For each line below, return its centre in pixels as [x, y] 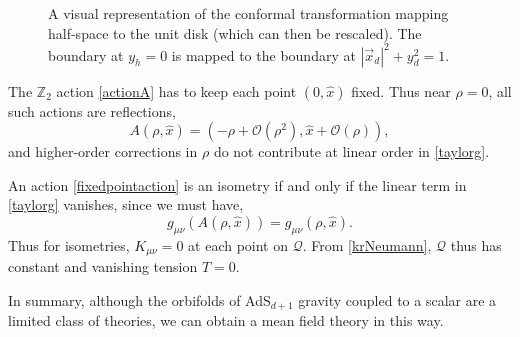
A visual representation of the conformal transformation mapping [248, 13]
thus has [476, 244]
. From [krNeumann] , [367, 244]
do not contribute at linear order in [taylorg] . [351, 151]
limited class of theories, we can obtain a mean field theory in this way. [226, 320]
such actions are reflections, [92, 110]
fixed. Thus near [401, 90]
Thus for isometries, [69, 244]
